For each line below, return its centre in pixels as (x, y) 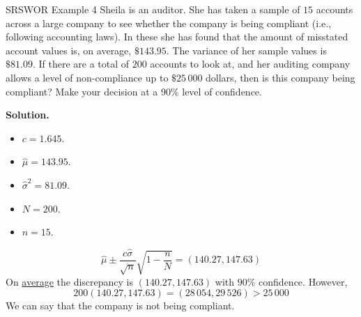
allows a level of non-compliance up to (87, 77)
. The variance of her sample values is (246, 50)
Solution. (28, 115)
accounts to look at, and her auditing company (250, 64)
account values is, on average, (69, 50)
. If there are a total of (81, 64)
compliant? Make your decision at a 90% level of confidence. (134, 91)
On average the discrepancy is (70, 281)
